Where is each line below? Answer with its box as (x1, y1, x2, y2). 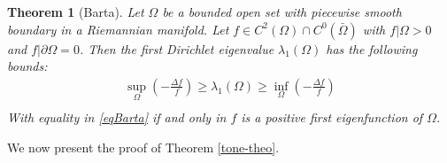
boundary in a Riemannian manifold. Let (7, 19, 229, 38)
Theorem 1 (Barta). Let (7, 3, 144, 20)
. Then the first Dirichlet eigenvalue (79, 39, 274, 58)
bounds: (7, 57, 48, 75)
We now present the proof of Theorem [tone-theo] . (7, 137, 280, 156)
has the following (326, 39, 418, 58)
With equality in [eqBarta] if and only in (7, 108, 227, 127)
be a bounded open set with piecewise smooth (162, 3, 402, 20)
